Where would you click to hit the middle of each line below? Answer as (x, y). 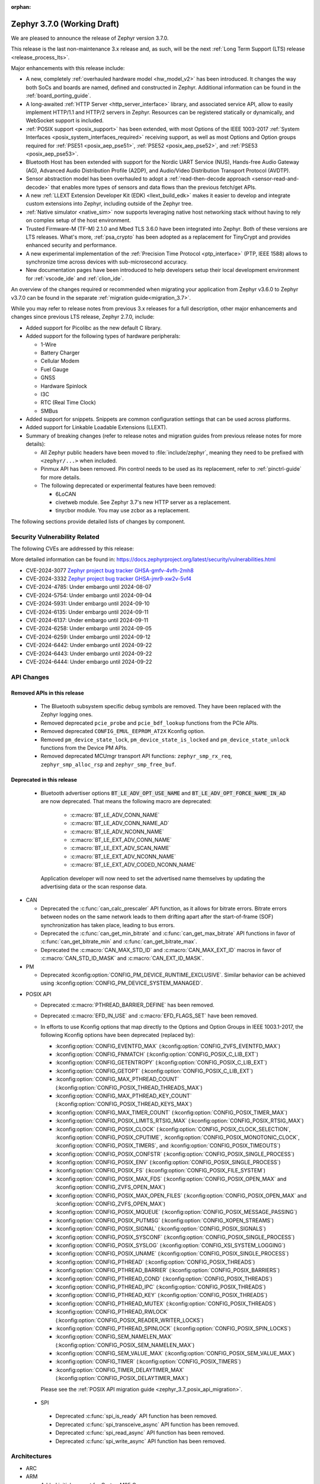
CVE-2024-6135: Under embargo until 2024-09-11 (87, 612)
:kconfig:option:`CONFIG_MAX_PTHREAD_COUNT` (117, 1079)
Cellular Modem (60, 361)
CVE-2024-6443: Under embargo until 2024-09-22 (89, 654)
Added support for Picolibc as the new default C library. (94, 328)
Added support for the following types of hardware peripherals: (103, 336)
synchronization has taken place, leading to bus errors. (108, 925)
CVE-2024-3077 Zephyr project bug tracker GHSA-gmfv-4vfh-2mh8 (110, 570)
